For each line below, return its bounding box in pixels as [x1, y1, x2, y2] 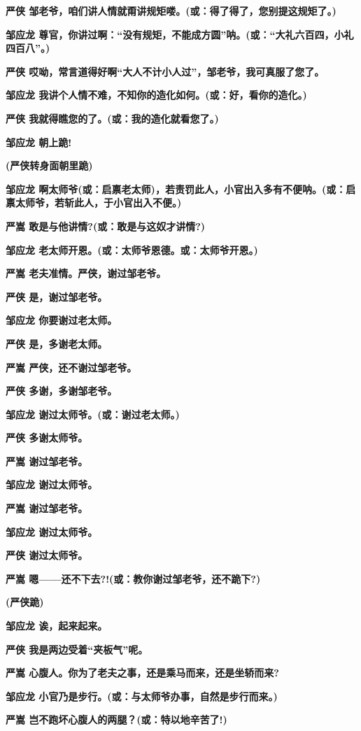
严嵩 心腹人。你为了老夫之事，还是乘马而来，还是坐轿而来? [6, 665, 279, 680]
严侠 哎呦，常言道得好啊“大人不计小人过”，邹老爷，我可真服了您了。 [6, 64, 325, 78]
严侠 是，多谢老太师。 [6, 336, 108, 350]
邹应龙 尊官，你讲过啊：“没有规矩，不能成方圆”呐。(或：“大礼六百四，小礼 [6, 27, 354, 41]
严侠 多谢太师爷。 [6, 430, 88, 445]
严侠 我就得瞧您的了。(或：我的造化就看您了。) [6, 111, 219, 125]
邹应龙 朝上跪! [6, 134, 72, 149]
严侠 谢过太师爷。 [6, 548, 88, 562]
